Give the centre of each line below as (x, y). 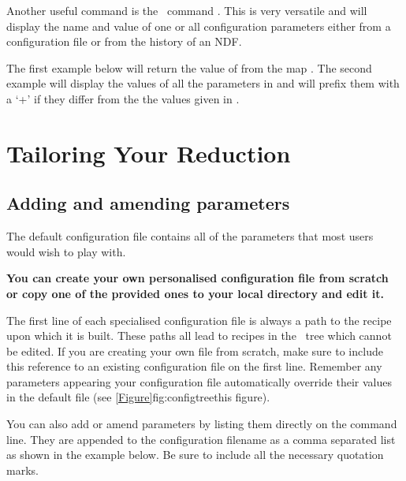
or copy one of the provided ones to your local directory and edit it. (196, 293)
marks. (22, 470)
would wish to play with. (66, 251)
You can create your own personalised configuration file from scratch (197, 278)
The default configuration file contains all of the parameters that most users (190, 236)
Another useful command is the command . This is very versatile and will (187, 10)
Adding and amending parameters (148, 203)
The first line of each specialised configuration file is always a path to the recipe (199, 320)
